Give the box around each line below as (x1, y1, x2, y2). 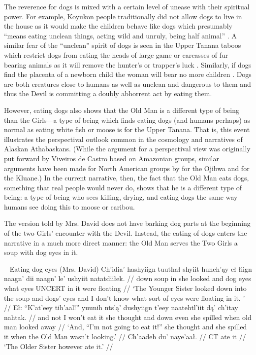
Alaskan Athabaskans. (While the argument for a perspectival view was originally (4, 143, 251, 154)
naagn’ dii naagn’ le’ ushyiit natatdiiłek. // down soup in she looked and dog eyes (4, 273, 251, 284)
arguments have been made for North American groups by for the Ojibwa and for (4, 163, 250, 173)
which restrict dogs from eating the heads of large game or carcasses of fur (4, 49, 228, 60)
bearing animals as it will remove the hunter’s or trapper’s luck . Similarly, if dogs (4, 59, 252, 70)
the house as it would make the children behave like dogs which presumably (4, 21, 232, 31)
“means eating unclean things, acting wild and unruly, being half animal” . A (4, 30, 237, 40)
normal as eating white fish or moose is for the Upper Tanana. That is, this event (4, 124, 250, 135)
